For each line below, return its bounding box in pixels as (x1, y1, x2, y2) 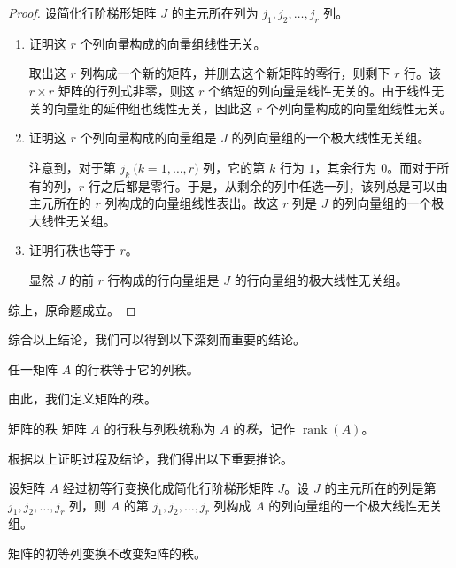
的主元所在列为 (171, 4, 259, 21)
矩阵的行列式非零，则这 (58, 81, 195, 99)
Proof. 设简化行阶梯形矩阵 (8, 4, 157, 21)
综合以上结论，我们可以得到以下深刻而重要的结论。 (8, 330, 305, 349)
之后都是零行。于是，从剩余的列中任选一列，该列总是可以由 (100, 176, 448, 195)
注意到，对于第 (28, 157, 116, 176)
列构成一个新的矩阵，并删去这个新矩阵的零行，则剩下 (80, 64, 390, 82)
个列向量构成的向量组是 (80, 128, 217, 147)
